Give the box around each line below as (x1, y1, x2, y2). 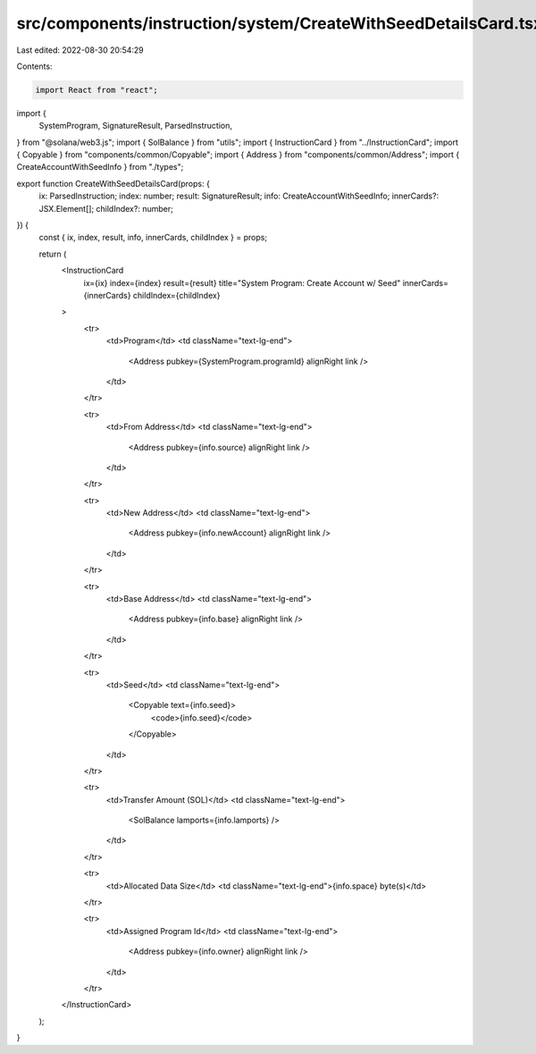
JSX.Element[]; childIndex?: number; (38, 203, 173, 214)
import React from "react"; (35, 85, 158, 95)
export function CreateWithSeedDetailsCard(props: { (16, 178, 210, 189)
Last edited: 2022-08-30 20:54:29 (16, 45, 145, 55)
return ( (38, 249, 67, 259)
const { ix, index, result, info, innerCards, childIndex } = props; (38, 232, 268, 243)
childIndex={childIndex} (132, 290, 221, 300)
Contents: (16, 61, 53, 72)
